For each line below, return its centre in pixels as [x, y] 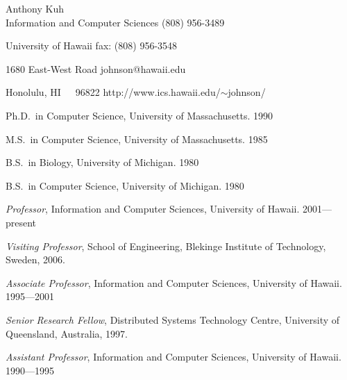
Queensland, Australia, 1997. [67, 333]
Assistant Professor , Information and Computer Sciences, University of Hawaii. [173, 357]
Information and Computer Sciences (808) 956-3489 [115, 22]
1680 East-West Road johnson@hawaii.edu [96, 68]
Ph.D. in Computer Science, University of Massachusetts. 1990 [139, 115]
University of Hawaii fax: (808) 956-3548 [92, 46]
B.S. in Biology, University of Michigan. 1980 [102, 162]
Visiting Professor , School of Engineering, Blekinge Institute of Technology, [166, 246]
